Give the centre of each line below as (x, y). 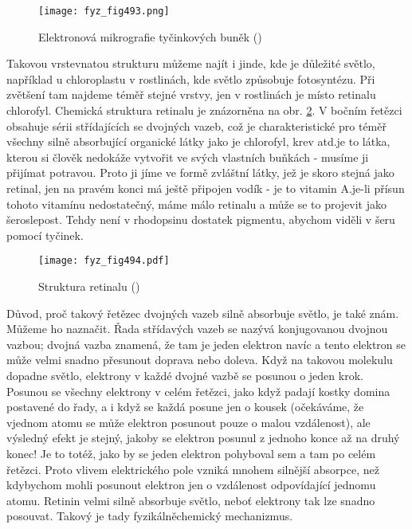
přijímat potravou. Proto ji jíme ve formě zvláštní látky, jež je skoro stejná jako (200, 172)
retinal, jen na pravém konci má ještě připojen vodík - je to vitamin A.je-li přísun (206, 188)
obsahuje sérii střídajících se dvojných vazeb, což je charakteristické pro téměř (196, 125)
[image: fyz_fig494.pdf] (104, 261)
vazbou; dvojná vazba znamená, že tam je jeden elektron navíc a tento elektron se (206, 344)
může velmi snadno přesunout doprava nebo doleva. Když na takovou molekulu (200, 360)
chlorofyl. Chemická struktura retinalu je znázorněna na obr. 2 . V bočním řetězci (204, 110)
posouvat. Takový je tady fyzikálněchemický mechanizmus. (150, 516)
